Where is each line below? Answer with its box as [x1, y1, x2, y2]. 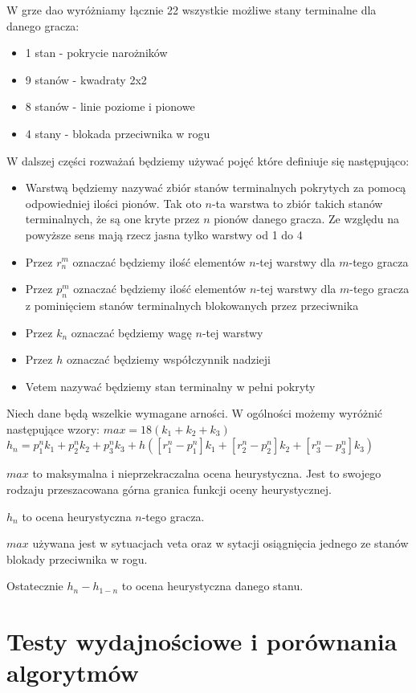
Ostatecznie [6, 577, 63, 594]
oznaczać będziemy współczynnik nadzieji [66, 351, 271, 368]
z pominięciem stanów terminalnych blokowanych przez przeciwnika [25, 296, 359, 313]
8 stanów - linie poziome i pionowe [25, 98, 195, 115]
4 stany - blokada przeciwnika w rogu [25, 124, 210, 141]
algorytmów [6, 656, 139, 689]
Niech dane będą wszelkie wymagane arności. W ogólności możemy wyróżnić [6, 405, 383, 422]
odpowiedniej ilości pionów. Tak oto [25, 194, 202, 211]
